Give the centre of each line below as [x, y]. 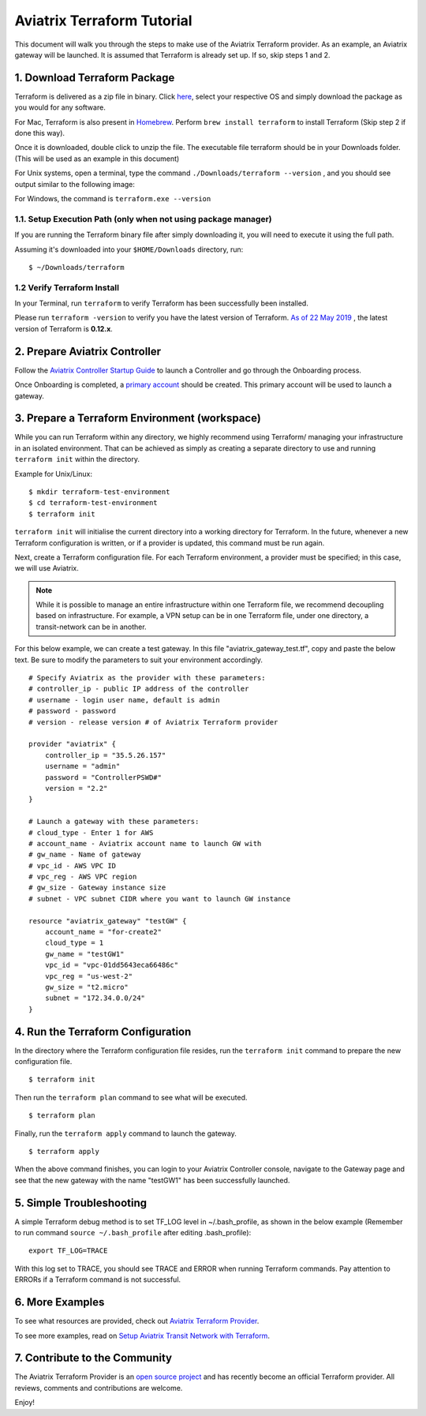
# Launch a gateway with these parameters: [114, 822]
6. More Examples [60, 1302]
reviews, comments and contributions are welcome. [99, 1388]
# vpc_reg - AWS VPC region [83, 877]
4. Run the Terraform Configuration [103, 1031]
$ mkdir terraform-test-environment [99, 492]
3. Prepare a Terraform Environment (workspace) [138, 418]
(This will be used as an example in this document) [97, 159]
